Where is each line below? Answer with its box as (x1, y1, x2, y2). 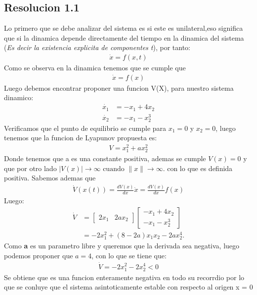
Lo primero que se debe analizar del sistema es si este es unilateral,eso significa (4, 23, 243, 33)
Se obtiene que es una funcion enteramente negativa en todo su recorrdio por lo (4, 272, 245, 282)
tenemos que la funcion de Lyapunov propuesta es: (4, 132, 157, 143)
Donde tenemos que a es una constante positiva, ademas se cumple (4, 153, 206, 164)
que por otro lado (4, 163, 57, 173)
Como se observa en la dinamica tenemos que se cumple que (4, 62, 186, 73)
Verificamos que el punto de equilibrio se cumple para (4, 122, 167, 133)
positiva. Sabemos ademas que (4, 173, 96, 183)
